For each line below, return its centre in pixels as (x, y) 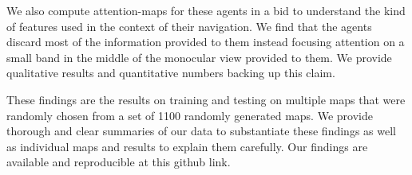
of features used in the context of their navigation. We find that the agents (189, 26)
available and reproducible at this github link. (119, 162)
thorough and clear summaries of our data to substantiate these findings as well (201, 131)
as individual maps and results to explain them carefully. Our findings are (187, 146)
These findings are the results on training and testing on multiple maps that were (206, 99)
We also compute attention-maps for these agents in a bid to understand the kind (206, 10)
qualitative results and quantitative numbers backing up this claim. (171, 73)
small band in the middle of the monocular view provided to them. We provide (199, 57)
